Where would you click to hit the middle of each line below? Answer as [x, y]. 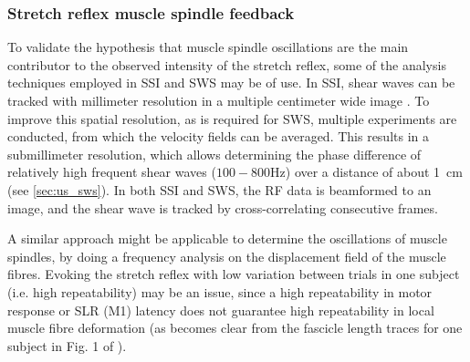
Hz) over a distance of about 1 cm [366, 172]
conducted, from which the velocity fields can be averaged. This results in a [219, 136]
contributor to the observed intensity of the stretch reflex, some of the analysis [227, 64]
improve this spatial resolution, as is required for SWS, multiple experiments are [232, 118]
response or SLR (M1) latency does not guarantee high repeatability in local [221, 310]
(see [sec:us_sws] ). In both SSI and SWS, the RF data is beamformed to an [219, 189]
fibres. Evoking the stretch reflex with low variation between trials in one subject [234, 274]
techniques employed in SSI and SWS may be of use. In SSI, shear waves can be [231, 83]
